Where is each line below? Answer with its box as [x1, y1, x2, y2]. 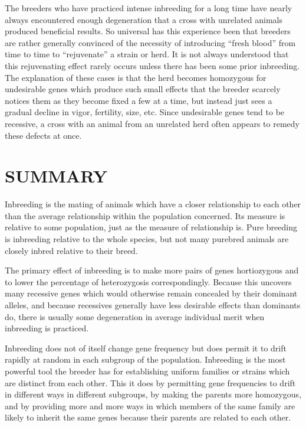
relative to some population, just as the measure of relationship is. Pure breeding [5, 221, 297, 233]
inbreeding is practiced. [5, 322, 89, 334]
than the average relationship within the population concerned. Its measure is [5, 209, 285, 221]
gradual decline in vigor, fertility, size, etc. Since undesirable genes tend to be [5, 106, 285, 118]
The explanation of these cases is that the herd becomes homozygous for [5, 71, 266, 83]
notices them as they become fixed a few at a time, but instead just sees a [5, 94, 272, 106]
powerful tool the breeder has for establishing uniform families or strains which [5, 364, 290, 377]
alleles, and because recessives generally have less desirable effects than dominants [5, 299, 301, 311]
